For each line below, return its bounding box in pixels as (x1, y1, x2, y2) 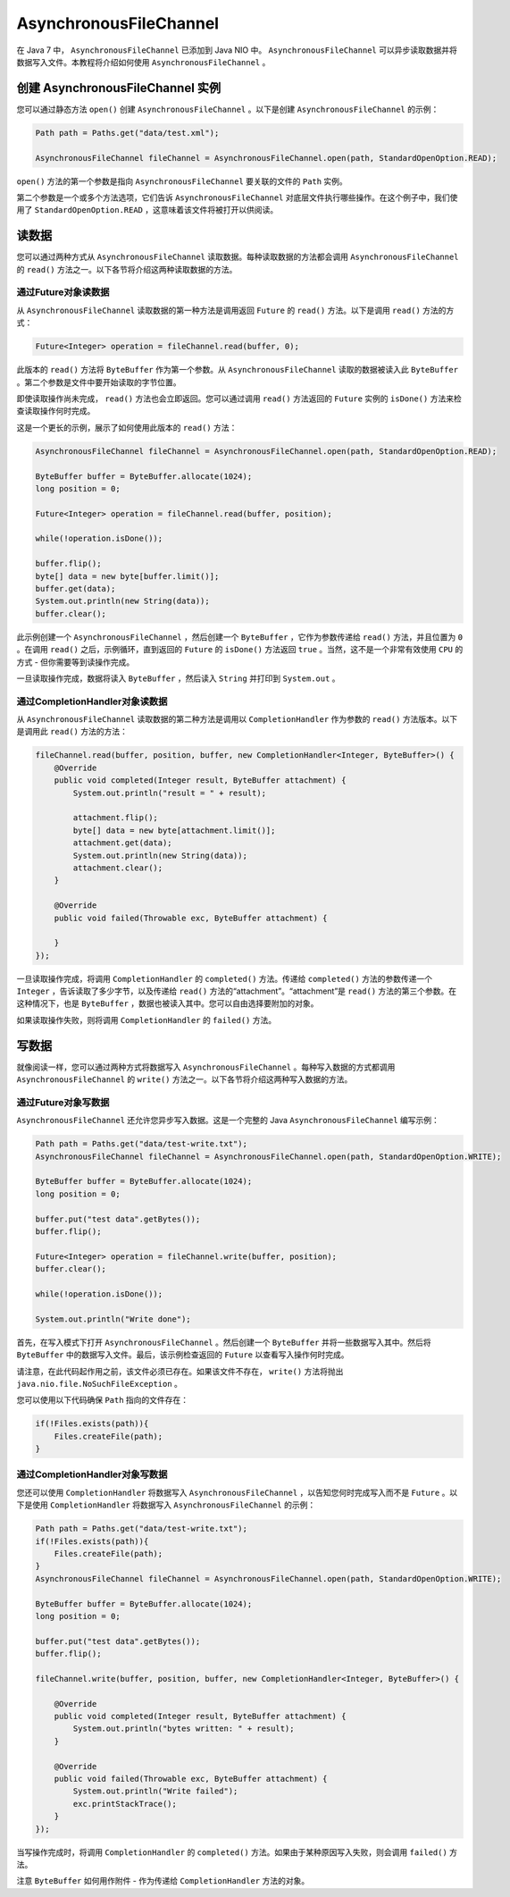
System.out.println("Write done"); (35, 1314, 191, 1324)
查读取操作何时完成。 (16, 406, 96, 416)
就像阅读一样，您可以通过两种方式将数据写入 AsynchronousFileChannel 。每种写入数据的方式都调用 (16, 1062, 396, 1072)
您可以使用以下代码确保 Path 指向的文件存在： (16, 1395, 189, 1406)
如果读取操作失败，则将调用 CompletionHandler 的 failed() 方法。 (16, 1014, 277, 1025)
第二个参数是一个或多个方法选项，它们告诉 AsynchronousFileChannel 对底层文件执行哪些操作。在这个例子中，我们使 (16, 192, 458, 203)
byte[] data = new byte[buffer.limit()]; (35, 571, 220, 581)
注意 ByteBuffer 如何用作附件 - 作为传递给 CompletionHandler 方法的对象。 (16, 1876, 310, 1886)
